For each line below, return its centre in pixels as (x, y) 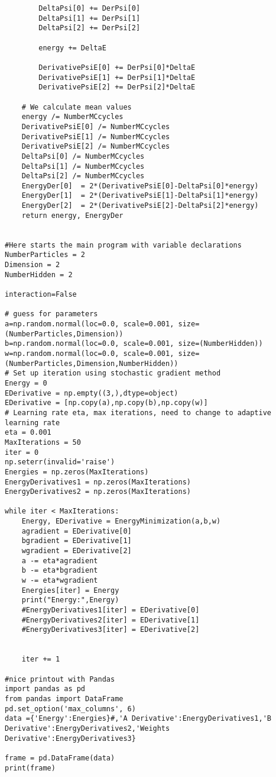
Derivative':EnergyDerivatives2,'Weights (87, 728)
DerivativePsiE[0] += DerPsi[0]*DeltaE (117, 67)
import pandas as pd (45, 689)
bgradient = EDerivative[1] (77, 541)
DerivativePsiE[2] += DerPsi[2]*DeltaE (117, 87)
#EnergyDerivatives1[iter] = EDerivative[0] (111, 610)
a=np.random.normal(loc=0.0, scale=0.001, (90, 324)
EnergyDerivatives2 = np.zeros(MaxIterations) (98, 492)
